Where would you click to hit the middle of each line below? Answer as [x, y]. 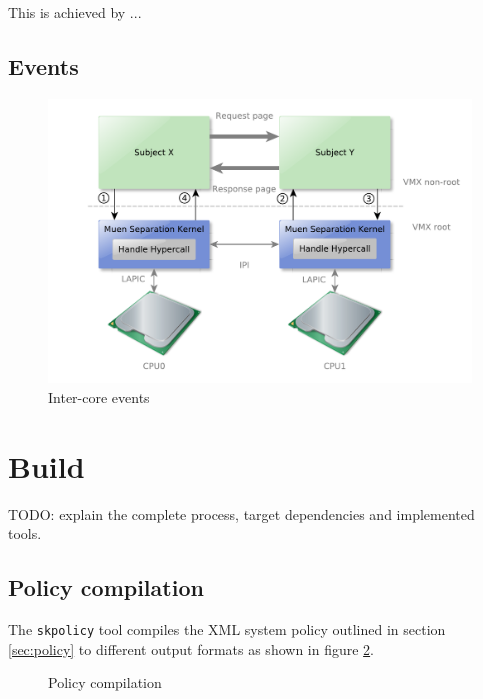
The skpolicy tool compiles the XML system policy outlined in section [227, 628]
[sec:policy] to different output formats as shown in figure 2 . [191, 648]
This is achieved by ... [75, 12]
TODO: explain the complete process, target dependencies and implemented [241, 513]
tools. [25, 533]
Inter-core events [99, 396]
